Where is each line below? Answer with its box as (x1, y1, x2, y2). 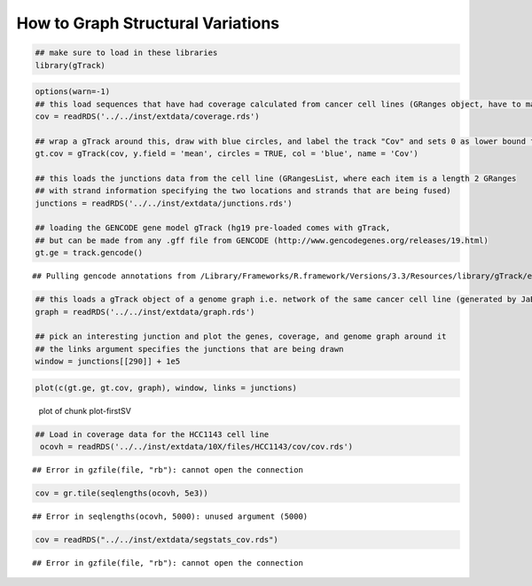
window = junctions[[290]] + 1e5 (35, 356, 181, 367)
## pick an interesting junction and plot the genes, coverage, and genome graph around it (35, 332, 447, 341)
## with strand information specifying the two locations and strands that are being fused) (35, 186, 451, 196)
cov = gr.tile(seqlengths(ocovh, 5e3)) (35, 488, 208, 498)
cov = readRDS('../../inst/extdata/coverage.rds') (35, 111, 261, 121)
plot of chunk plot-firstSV (38, 405, 132, 416)
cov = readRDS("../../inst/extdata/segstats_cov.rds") (35, 535, 278, 544)
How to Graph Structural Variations (16, 13, 280, 33)
